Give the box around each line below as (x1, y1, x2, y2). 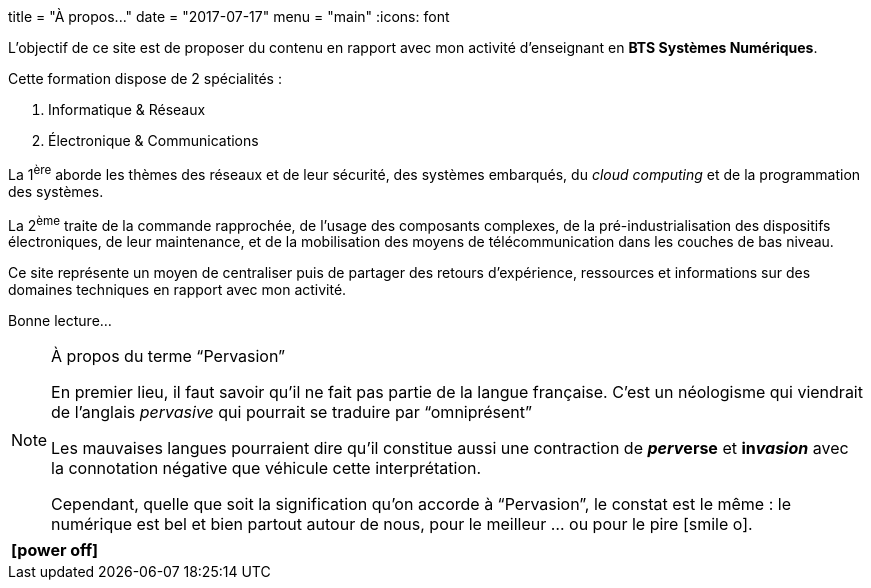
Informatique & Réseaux (48, 101, 206, 118)
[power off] (11, 540, 99, 561)
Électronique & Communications (48, 132, 259, 149)
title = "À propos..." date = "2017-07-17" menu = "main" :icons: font (8, 8, 450, 25)
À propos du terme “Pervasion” (51, 346, 286, 367)
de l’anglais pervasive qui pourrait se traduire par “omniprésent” (51, 402, 533, 423)
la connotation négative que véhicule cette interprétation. (51, 458, 482, 479)
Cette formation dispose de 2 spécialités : (8, 70, 282, 87)
